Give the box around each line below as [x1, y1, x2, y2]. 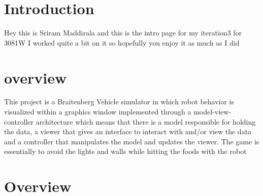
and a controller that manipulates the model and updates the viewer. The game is [4, 136, 259, 146]
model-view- [193, 106, 232, 117]
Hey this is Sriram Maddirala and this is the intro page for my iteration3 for [4, 27, 242, 38]
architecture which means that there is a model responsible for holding [36, 116, 256, 127]
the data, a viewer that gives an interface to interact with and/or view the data [4, 126, 252, 137]
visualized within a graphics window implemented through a [4, 106, 191, 117]
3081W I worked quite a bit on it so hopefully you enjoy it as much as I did [4, 37, 240, 48]
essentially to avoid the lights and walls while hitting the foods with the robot [4, 146, 247, 156]
